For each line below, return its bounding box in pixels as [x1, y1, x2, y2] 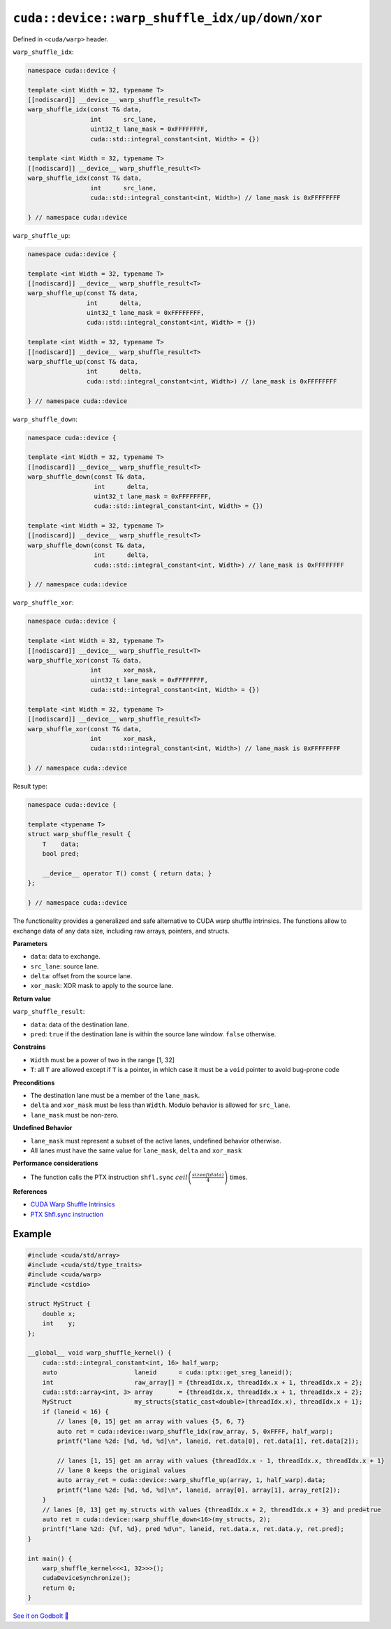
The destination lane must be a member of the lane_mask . [30, 1091, 200, 1099]
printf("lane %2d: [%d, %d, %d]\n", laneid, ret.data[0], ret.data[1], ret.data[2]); [57, 1437, 360, 1445]
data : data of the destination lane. [30, 1020, 129, 1029]
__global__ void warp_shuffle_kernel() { [27, 1349, 172, 1357]
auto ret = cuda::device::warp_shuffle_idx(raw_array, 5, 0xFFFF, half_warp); [57, 1427, 334, 1435]
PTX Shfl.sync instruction [30, 1210, 104, 1218]
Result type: [13, 782, 48, 791]
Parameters [13, 939, 48, 947]
